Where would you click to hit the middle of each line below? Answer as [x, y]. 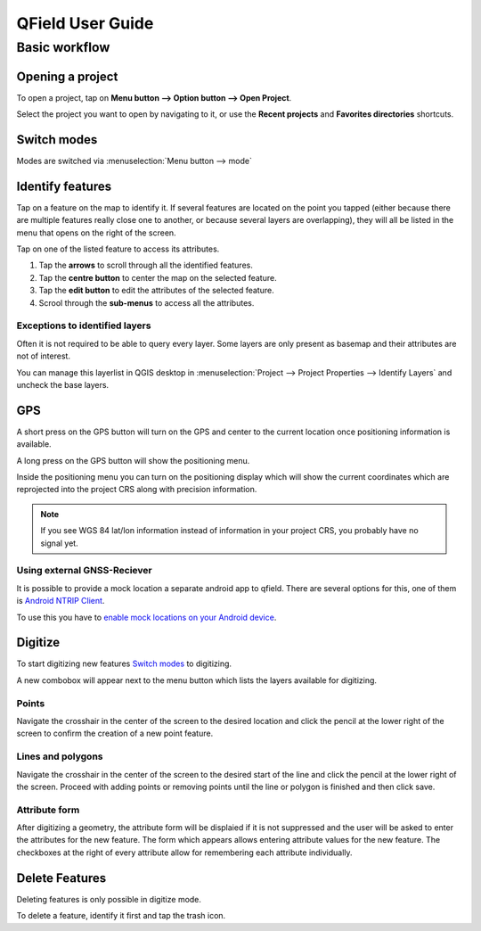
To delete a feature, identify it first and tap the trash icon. [121, 916]
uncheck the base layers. [63, 384]
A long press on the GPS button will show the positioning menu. [133, 460]
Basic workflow [63, 47]
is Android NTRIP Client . [61, 601]
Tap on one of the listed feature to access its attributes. [118, 249]
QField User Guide [85, 23]
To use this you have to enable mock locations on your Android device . [147, 617]
